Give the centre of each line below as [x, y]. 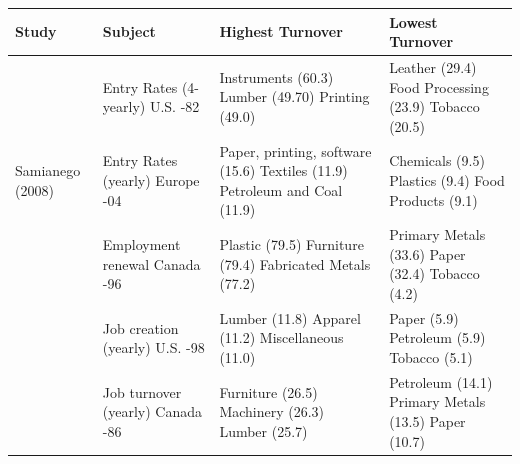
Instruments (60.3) [276, 76]
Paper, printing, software [295, 150]
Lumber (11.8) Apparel [290, 317]
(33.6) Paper [427, 253]
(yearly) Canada [152, 411]
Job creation [140, 327]
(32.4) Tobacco [434, 273]
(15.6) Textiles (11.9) [283, 170]
